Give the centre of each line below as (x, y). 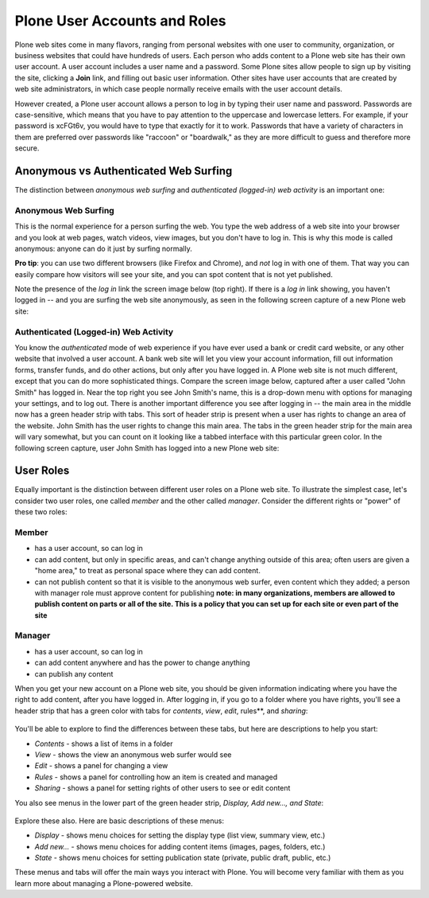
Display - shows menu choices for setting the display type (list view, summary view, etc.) (180, 835)
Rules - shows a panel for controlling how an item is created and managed (156, 777)
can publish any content (74, 673)
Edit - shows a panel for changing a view (101, 766)
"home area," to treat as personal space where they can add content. (148, 571)
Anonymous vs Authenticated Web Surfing (124, 171)
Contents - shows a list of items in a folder (104, 744)
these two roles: (41, 512)
